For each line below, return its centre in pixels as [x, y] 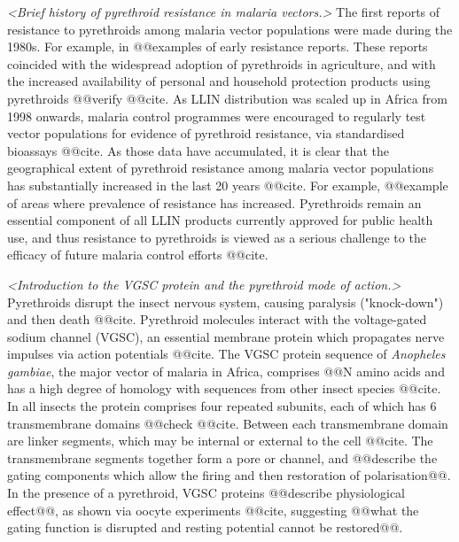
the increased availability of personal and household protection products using [219, 81]
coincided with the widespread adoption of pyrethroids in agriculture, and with [222, 63]
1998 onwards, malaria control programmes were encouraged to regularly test [217, 116]
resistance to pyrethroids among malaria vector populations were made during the [230, 29]
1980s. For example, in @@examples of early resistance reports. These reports [218, 46]
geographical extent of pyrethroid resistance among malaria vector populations [221, 168]
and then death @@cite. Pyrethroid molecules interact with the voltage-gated [217, 319]
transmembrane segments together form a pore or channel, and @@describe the [222, 457]
